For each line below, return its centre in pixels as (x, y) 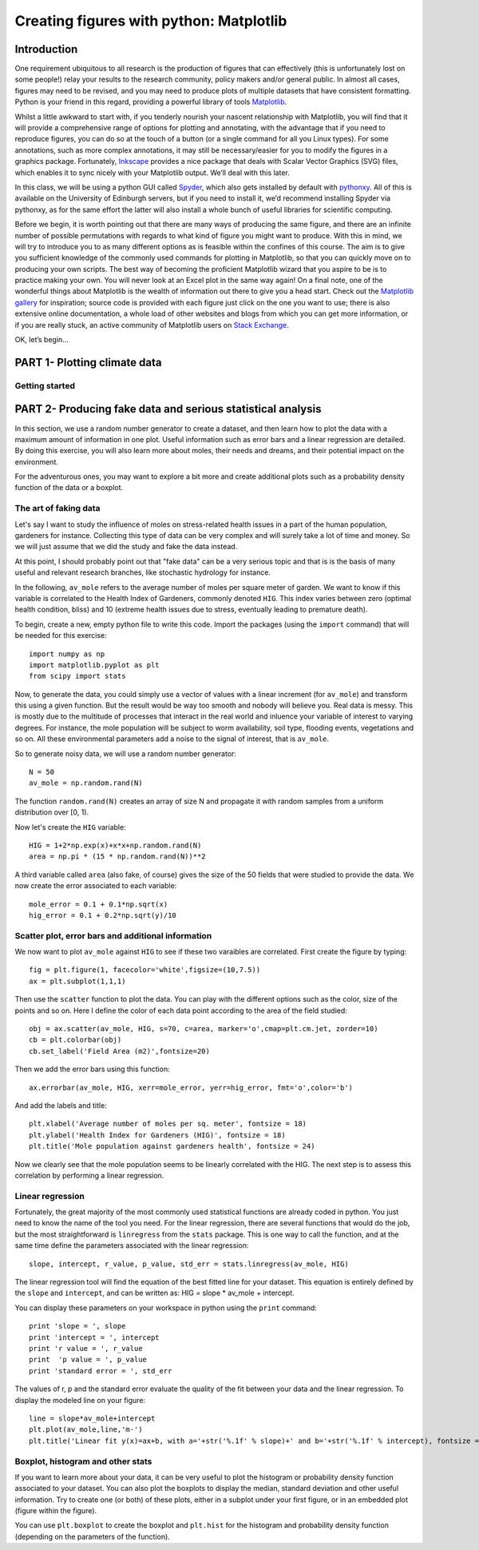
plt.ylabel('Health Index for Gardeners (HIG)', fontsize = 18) (158, 1135)
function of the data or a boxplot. (69, 488)
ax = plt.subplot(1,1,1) (77, 981)
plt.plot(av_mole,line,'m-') (86, 1430)
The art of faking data (57, 508)
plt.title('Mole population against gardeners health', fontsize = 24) (172, 1146)
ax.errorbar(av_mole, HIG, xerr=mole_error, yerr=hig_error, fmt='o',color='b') (191, 1088)
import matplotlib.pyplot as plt (94, 665)
